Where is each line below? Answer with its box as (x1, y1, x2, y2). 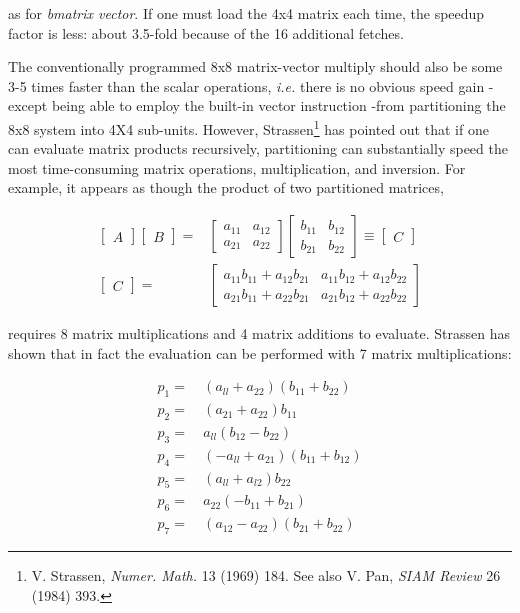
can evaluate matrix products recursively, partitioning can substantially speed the (8, 138, 508, 159)
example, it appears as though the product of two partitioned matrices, (8, 177, 444, 198)
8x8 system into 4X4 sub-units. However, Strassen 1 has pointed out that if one (8, 115, 489, 139)
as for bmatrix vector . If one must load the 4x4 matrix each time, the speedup (8, 3, 485, 23)
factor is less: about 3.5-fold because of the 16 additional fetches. (8, 22, 404, 43)
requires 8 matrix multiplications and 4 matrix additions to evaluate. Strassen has (8, 323, 510, 344)
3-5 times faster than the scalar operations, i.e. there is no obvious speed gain (8, 75, 485, 96)
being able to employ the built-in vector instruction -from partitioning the (51, 95, 506, 116)
